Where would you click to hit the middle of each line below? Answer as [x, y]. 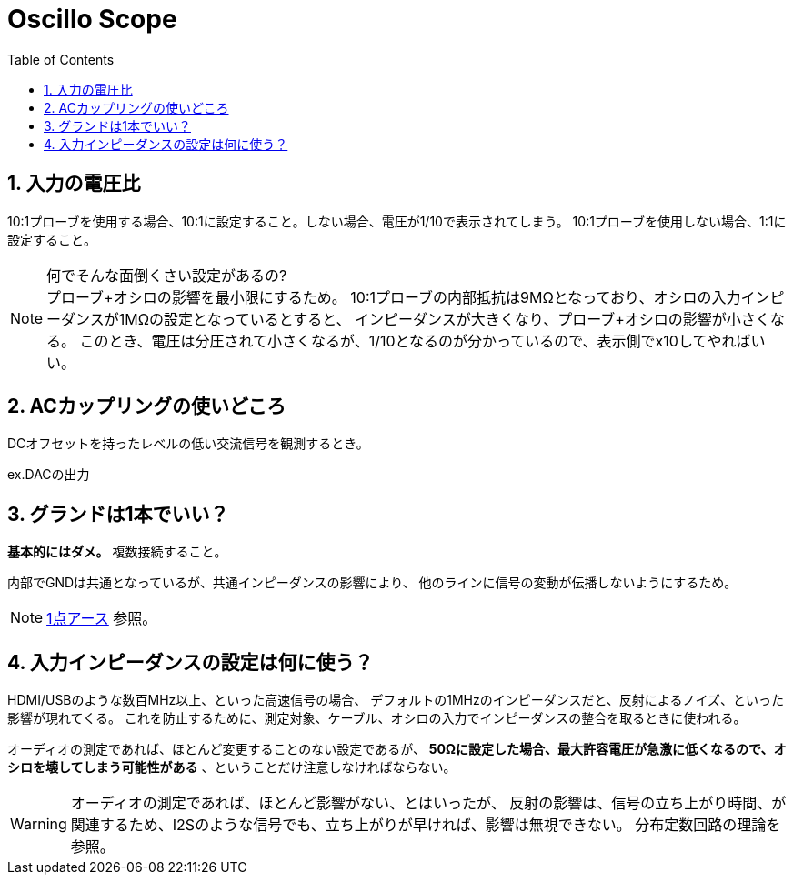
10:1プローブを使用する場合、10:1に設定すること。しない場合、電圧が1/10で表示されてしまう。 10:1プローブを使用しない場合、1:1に [397, 221]
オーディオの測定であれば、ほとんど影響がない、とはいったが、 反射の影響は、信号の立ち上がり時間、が [428, 803]
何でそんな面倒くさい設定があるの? [167, 275]
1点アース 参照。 [102, 619]
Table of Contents [61, 59]
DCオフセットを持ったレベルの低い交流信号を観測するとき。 [188, 444]
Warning [39, 824]
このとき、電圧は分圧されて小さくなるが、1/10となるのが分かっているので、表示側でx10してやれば [415, 341]
